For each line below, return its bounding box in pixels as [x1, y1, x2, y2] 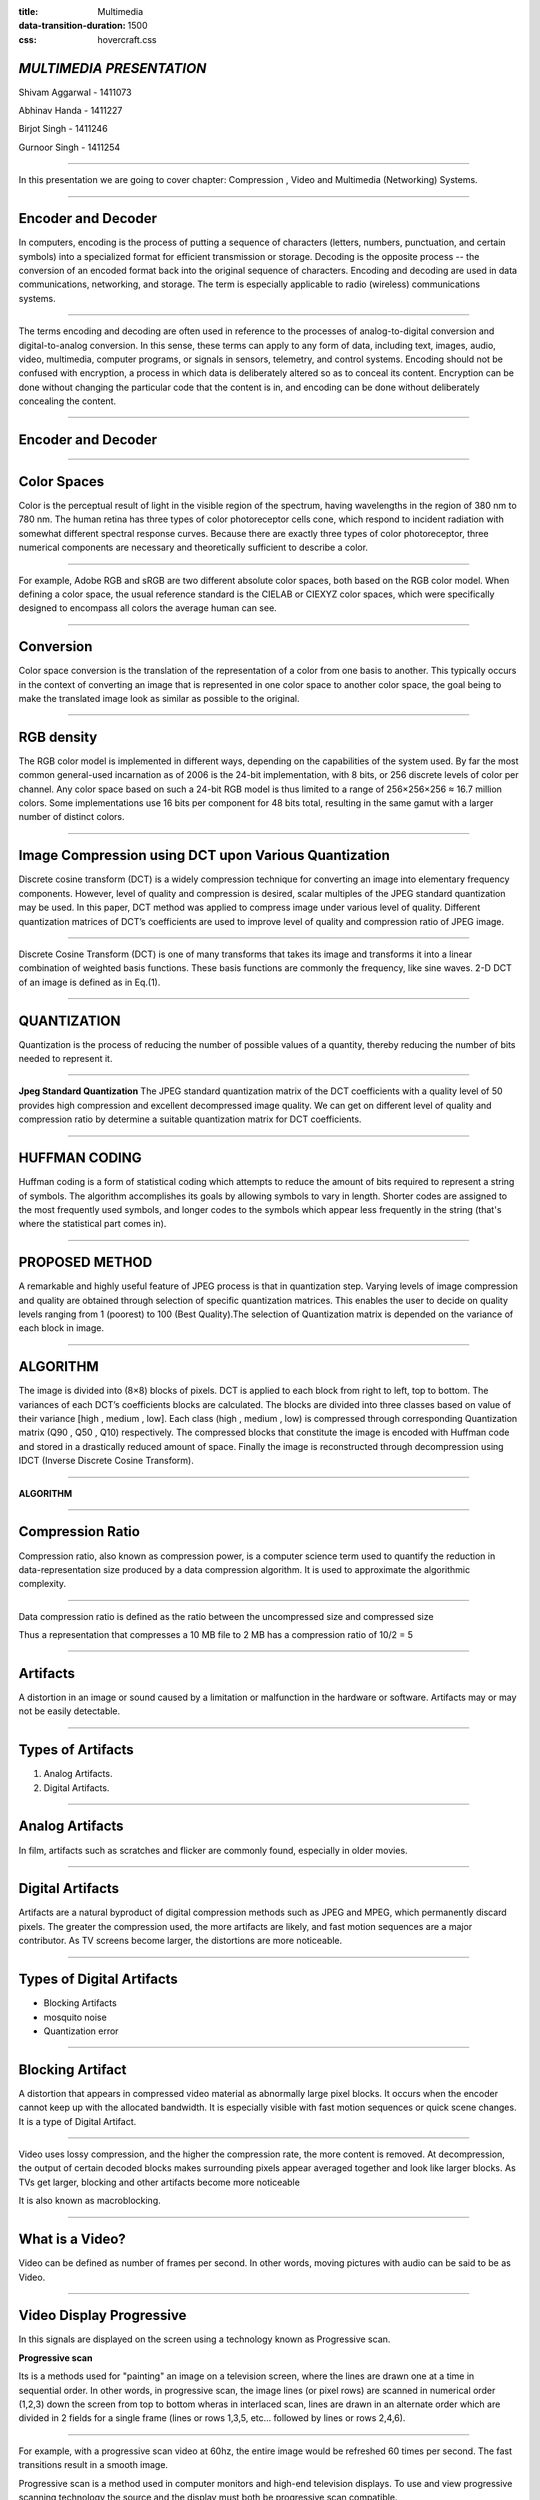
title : [18, 6, 39, 17]
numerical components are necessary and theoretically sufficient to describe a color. [18, 541, 369, 554]
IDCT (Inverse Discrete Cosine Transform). [18, 1455, 195, 1467]
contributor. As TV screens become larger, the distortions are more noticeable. [18, 1935, 343, 1947]
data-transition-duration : [18, 20, 126, 32]
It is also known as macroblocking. [18, 2195, 162, 2207]
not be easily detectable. [18, 1705, 121, 1717]
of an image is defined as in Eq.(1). [18, 976, 161, 988]
